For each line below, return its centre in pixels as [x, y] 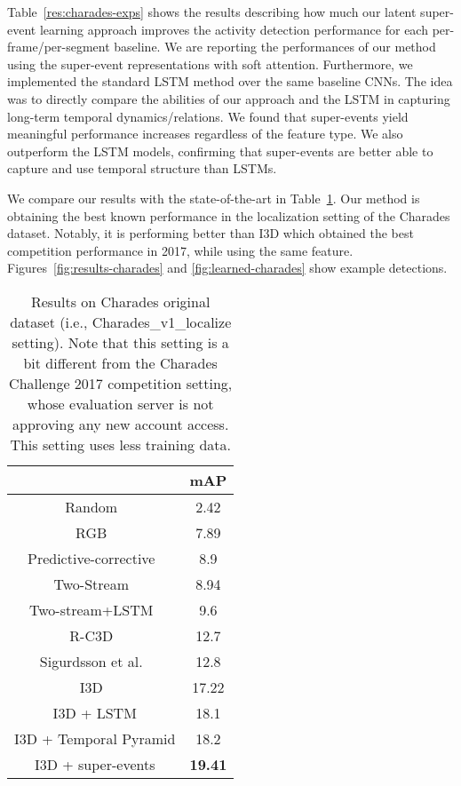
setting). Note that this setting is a [120, 342]
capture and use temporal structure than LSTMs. [142, 168]
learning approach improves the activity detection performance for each [234, 29]
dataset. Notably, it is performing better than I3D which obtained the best [211, 233]
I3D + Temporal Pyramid [95, 738]
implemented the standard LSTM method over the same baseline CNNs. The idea [230, 81]
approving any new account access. [121, 424]
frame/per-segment [59, 47]
